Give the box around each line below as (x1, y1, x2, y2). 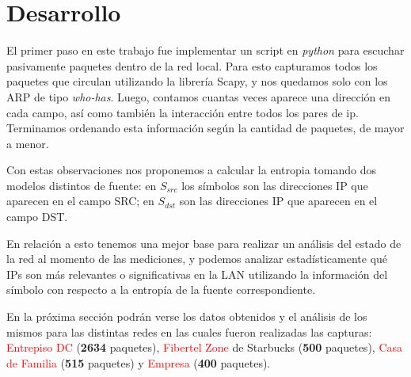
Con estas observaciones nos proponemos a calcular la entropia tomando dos (6, 162, 376, 178)
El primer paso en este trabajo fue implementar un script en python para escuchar (6, 42, 405, 59)
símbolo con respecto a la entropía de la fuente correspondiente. (6, 281, 316, 298)
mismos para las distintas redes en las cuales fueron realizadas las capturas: (6, 323, 372, 340)
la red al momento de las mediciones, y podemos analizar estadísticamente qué (6, 250, 388, 267)
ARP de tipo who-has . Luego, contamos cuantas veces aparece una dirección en (6, 88, 391, 105)
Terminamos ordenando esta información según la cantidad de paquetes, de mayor (6, 120, 405, 136)
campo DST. (6, 208, 68, 225)
